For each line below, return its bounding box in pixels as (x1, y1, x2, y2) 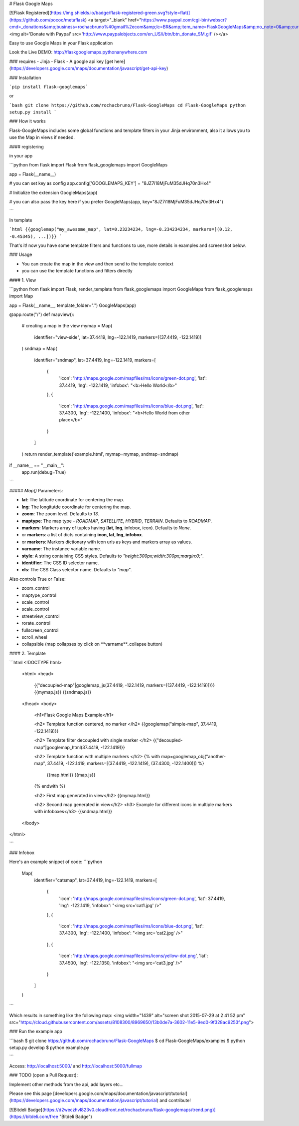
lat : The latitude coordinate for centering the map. (21, 497, 125, 503)
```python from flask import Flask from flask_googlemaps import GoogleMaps (9, 162, 168, 168)
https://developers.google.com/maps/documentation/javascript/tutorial (10, 1098, 157, 1104)
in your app (9, 153, 33, 159)
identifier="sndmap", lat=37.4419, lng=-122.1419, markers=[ (34, 357, 156, 363)
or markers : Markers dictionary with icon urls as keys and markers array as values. (21, 539, 192, 545)
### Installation (9, 74, 41, 80)
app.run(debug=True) (21, 469, 66, 475)
